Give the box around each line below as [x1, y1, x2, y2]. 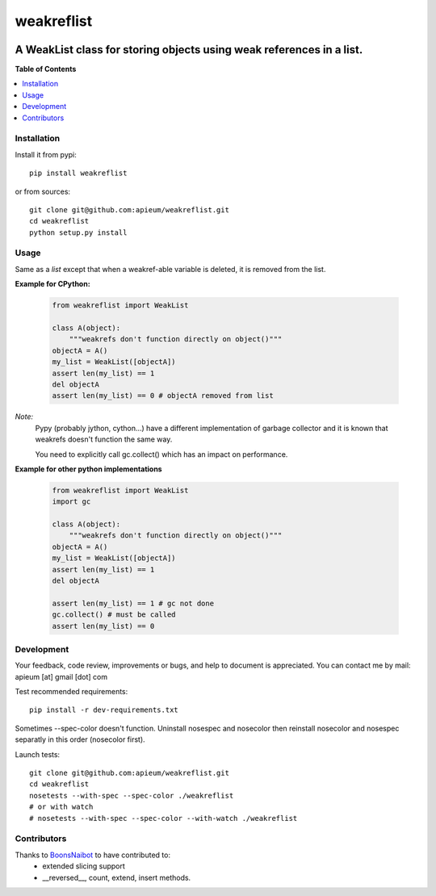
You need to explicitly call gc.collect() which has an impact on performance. [35, 449, 288, 459]
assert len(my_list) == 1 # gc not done [52, 598, 214, 608]
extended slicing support [42, 861, 125, 871]
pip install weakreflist [29, 169, 128, 178]
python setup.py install [29, 228, 128, 237]
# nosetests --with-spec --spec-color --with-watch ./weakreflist [29, 814, 298, 823]
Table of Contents [15, 65, 77, 74]
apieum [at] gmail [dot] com [15, 672, 108, 681]
